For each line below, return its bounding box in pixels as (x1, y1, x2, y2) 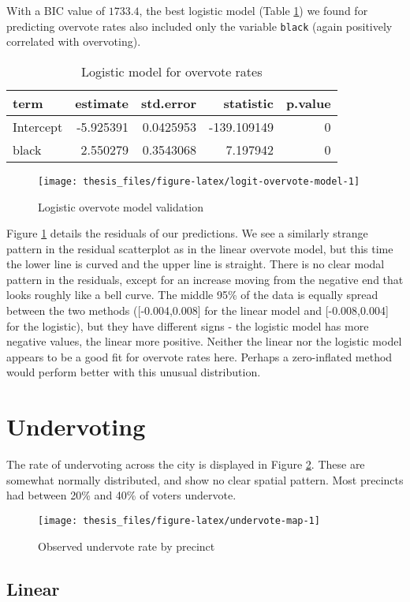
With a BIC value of (6, 2, 106, 18)
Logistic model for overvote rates (81, 62, 263, 80)
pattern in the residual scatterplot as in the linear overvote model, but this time (6, 240, 393, 256)
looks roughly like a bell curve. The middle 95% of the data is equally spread (6, 286, 378, 303)
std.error (140, 93, 197, 112)
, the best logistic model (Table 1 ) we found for (139, 2, 368, 18)
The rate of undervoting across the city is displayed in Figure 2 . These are (6, 456, 365, 473)
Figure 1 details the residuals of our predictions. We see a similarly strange (6, 225, 368, 241)
